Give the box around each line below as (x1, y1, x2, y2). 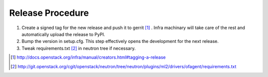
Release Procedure (9, 7, 89, 18)
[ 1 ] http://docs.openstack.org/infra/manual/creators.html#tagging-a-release (10, 54, 166, 60)
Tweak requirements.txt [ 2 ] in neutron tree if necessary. (21, 45, 136, 51)
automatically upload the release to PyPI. (21, 31, 105, 37)
